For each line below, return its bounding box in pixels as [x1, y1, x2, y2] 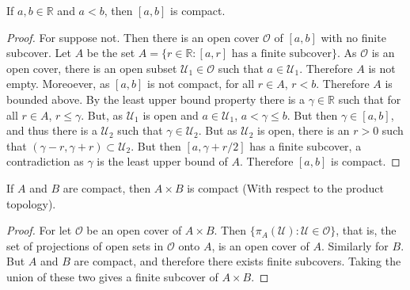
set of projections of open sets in [6, 237, 164, 254]
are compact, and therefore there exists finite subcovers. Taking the [74, 253, 401, 269]
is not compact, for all [147, 75, 255, 92]
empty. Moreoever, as [6, 75, 110, 92]
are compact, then [63, 179, 151, 196]
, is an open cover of [211, 237, 309, 254]
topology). [6, 195, 56, 212]
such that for [338, 90, 401, 107]
